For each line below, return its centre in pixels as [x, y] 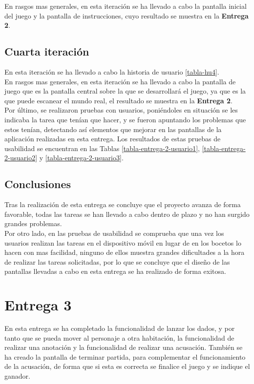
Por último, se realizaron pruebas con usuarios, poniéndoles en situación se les [121, 110]
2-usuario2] [21, 158]
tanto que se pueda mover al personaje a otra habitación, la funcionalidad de [119, 337]
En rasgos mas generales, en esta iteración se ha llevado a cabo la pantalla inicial [126, 6]
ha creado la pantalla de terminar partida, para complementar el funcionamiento [125, 356]
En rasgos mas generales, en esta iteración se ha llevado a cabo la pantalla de [120, 81]
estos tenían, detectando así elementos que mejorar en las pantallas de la [113, 129]
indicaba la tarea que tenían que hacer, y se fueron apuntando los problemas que [125, 119]
